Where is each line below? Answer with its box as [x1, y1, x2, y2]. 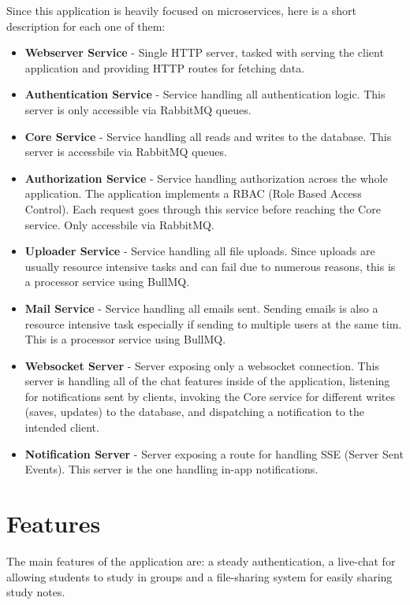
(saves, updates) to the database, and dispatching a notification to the [24, 403, 364, 420]
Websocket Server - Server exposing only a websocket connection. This [24, 357, 379, 373]
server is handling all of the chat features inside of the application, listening [24, 373, 390, 389]
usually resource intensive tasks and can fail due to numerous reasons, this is [24, 258, 396, 274]
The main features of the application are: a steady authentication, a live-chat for [6, 552, 396, 569]
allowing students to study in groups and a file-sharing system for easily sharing [6, 568, 393, 585]
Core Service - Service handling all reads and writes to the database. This [24, 128, 392, 144]
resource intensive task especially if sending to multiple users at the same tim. [24, 315, 402, 332]
